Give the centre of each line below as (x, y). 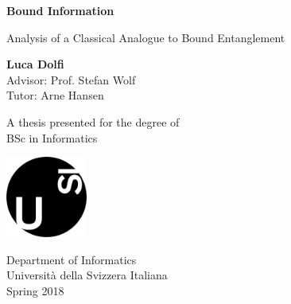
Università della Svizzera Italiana (87, 275)
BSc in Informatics (52, 137)
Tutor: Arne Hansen (55, 95)
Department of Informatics (72, 259)
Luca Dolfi (35, 64)
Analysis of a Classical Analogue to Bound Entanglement (146, 37)
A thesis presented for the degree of (93, 121)
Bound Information (60, 10)
